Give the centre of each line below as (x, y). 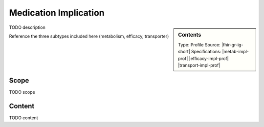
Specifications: (206, 52)
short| (184, 52)
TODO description (27, 27)
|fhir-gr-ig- (232, 44)
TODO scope (22, 92)
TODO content (24, 118)
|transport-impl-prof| (199, 65)
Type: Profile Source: (199, 44)
